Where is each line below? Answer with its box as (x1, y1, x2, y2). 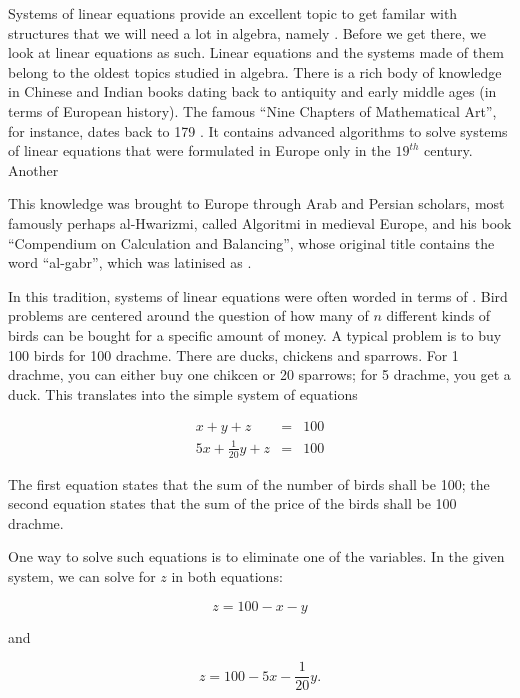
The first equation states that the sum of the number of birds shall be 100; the (8, 473, 490, 494)
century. (424, 140, 473, 161)
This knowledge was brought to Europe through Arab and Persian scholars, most (8, 193, 505, 214)
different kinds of (386, 305, 491, 326)
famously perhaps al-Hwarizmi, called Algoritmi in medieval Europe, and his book (8, 212, 512, 233)
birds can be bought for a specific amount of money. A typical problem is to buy (8, 324, 502, 345)
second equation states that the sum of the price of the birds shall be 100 (8, 493, 457, 514)
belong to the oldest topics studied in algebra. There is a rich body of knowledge (8, 61, 502, 82)
